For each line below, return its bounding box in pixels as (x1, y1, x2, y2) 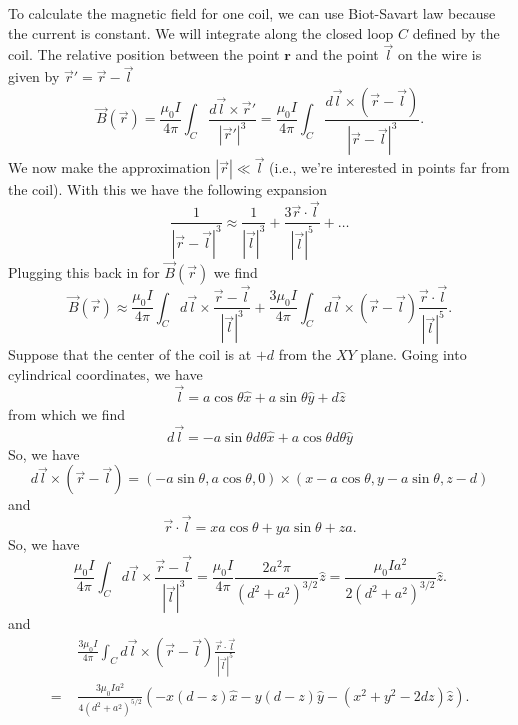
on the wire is (397, 44, 482, 65)
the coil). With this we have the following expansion (8, 179, 328, 200)
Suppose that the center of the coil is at (8, 344, 252, 365)
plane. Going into (360, 344, 467, 365)
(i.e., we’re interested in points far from (269, 157, 510, 178)
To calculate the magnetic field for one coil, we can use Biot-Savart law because (8, 3, 496, 23)
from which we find (8, 403, 126, 424)
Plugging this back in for (8, 261, 160, 282)
